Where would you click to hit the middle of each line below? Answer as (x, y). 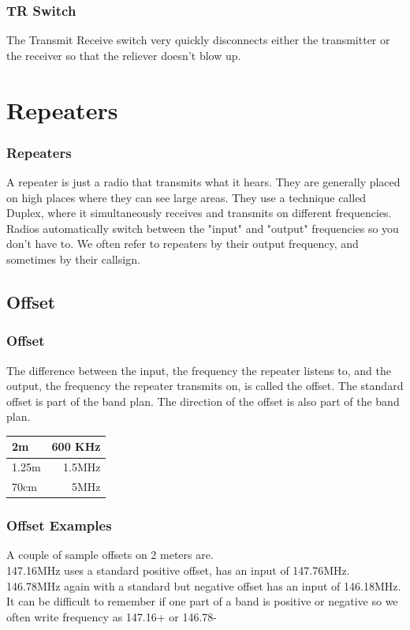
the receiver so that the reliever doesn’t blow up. (124, 55)
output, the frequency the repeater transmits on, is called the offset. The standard (205, 386)
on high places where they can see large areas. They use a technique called (186, 197)
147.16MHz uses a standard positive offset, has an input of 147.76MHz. (178, 570)
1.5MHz (82, 467)
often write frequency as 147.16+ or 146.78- (112, 616)
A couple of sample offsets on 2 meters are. (110, 555)
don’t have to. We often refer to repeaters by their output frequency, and (183, 244)
